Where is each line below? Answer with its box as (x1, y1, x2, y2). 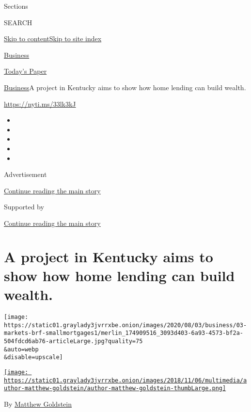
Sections (4, 1, 28, 11)
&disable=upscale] (4, 354, 63, 361)
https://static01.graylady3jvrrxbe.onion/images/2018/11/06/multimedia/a (4, 377, 247, 384)
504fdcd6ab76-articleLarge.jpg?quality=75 (4, 337, 143, 345)
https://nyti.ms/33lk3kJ (4, 98, 76, 109)
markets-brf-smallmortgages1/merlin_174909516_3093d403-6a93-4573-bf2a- (4, 330, 243, 337)
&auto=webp (4, 346, 39, 353)
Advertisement (4, 169, 47, 179)
